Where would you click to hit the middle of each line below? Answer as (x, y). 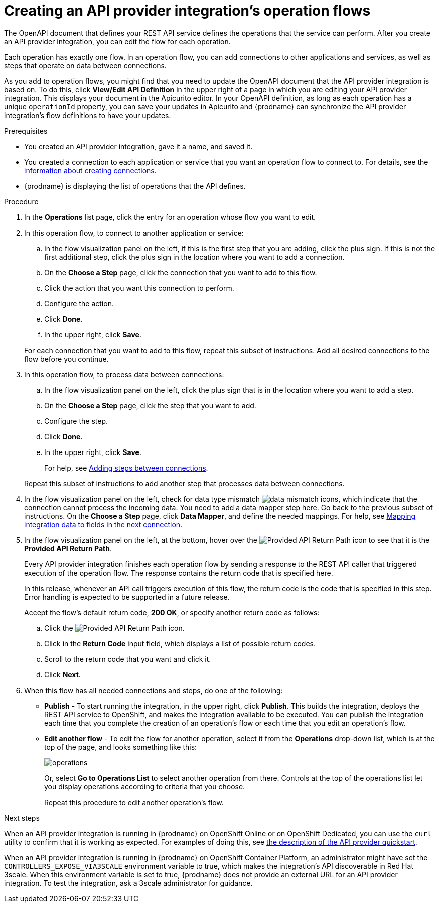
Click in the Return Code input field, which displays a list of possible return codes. (180, 643)
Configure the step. (76, 421)
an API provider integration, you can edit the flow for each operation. (117, 41)
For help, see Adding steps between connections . (126, 468)
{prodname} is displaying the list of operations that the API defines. (135, 186)
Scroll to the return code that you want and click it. (128, 659)
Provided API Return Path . (68, 548)
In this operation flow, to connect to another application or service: (134, 233)
